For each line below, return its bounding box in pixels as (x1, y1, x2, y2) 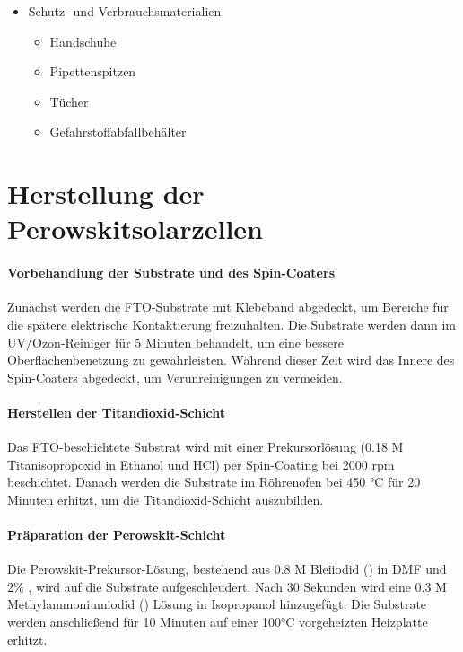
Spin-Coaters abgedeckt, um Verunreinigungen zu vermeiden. (7, 367, 343, 386)
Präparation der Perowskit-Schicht (7, 525, 226, 544)
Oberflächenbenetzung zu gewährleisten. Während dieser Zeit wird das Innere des (7, 350, 455, 369)
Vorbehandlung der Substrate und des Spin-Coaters (7, 263, 335, 282)
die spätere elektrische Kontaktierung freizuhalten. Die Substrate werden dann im (7, 314, 457, 333)
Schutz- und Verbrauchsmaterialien (28, 2, 222, 20)
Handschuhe (49, 31, 117, 50)
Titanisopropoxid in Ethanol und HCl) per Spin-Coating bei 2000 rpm (7, 454, 395, 473)
